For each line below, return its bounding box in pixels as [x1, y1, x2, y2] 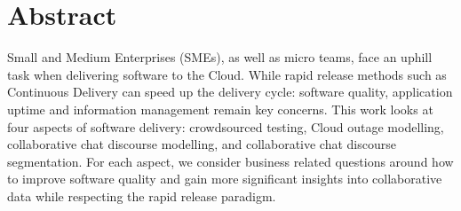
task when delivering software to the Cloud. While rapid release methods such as [7, 65, 447, 83]
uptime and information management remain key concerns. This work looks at [7, 99, 433, 118]
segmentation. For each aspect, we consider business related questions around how [7, 152, 454, 170]
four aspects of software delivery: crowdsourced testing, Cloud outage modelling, [7, 117, 444, 136]
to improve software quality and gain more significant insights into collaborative [7, 169, 442, 188]
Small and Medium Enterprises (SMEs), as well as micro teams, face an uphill [7, 48, 433, 66]
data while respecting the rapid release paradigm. [7, 186, 276, 205]
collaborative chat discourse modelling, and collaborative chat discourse [7, 135, 396, 153]
